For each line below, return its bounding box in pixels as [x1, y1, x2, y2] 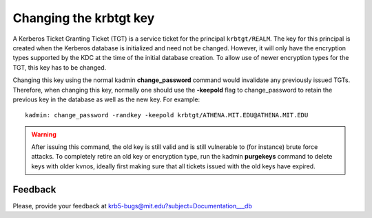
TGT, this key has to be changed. [12, 63, 107, 72]
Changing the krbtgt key [12, 10, 155, 26]
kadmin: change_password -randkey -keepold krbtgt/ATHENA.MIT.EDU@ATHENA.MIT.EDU [25, 111, 309, 119]
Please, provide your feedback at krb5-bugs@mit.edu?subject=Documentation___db [12, 201, 253, 210]
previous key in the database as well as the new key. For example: [12, 95, 200, 103]
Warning [31, 130, 56, 138]
